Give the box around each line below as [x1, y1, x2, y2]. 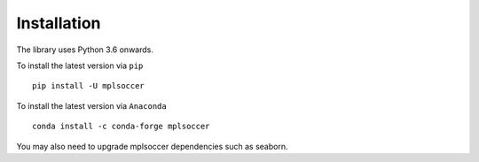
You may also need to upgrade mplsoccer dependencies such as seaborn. [16, 141, 288, 151]
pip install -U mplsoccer [32, 81, 145, 91]
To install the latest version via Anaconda [16, 100, 168, 111]
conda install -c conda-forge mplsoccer [32, 121, 210, 132]
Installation [16, 13, 101, 33]
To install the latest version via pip [16, 60, 144, 71]
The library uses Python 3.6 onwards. [16, 44, 154, 55]
